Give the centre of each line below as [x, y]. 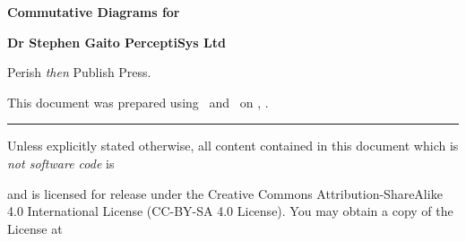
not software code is [61, 163]
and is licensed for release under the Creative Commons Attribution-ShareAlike [225, 193]
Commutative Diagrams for [94, 12]
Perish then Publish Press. [79, 72]
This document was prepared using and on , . [138, 102]
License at [35, 228]
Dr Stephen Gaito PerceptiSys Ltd [116, 42]
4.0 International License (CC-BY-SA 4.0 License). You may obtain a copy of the [230, 211]
